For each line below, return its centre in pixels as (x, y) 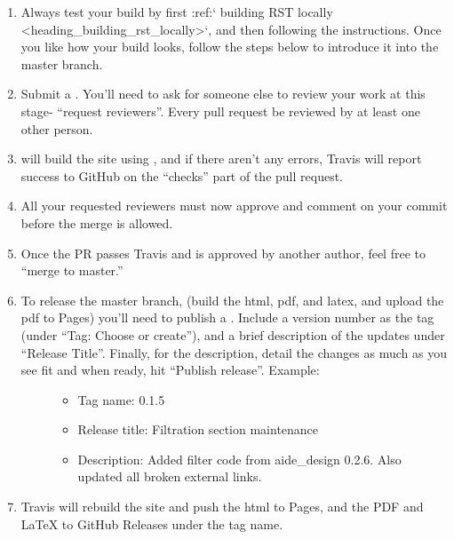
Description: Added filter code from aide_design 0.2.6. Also (239, 459)
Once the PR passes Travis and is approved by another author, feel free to (223, 253)
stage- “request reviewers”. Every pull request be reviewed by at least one (220, 111)
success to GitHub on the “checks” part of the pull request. (182, 175)
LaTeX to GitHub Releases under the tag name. (152, 523)
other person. (57, 128)
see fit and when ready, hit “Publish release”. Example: (170, 370)
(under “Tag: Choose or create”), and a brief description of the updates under (233, 334)
